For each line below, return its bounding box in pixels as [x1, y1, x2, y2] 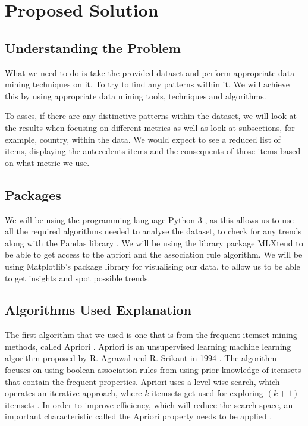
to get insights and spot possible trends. [5, 271, 150, 284]
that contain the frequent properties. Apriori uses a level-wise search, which [5, 375, 280, 387]
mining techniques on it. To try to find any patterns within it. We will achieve [5, 78, 290, 90]
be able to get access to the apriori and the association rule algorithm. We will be [5, 248, 303, 261]
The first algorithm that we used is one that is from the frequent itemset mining [5, 328, 297, 341]
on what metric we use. [5, 156, 90, 168]
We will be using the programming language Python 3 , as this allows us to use [5, 213, 294, 225]
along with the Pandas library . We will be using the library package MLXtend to [5, 236, 303, 249]
